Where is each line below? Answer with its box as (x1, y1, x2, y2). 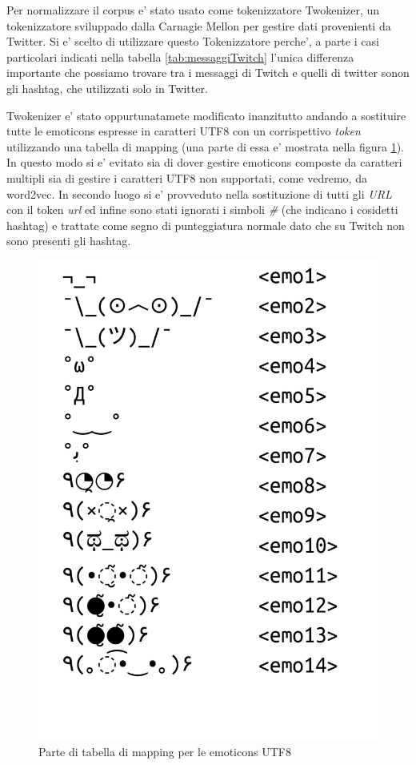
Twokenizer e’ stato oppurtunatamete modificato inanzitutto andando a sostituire (6, 107, 406, 123)
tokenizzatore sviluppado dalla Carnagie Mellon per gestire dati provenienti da (6, 17, 391, 34)
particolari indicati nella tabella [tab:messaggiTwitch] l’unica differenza (6, 48, 354, 65)
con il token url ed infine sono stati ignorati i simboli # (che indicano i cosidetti (6, 201, 398, 218)
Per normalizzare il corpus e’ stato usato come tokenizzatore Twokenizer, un (6, 2, 380, 18)
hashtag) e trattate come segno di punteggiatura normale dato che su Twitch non (6, 216, 405, 233)
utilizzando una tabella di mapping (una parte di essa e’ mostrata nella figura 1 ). (6, 138, 405, 155)
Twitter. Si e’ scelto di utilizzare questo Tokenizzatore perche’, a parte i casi (6, 33, 379, 50)
